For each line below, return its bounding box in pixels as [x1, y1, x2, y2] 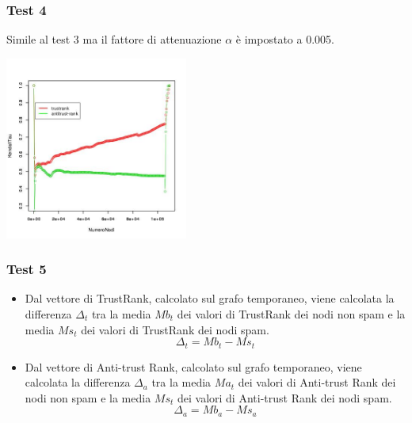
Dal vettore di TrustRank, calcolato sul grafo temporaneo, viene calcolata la [25, 290, 395, 307]
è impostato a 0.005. [235, 31, 334, 48]
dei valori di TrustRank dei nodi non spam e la [177, 305, 406, 322]
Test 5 [6, 259, 47, 279]
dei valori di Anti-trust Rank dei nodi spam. [177, 389, 392, 406]
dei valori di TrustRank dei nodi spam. [81, 321, 269, 337]
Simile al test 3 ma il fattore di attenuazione [6, 31, 222, 48]
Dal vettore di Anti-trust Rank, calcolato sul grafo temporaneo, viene [25, 358, 362, 375]
